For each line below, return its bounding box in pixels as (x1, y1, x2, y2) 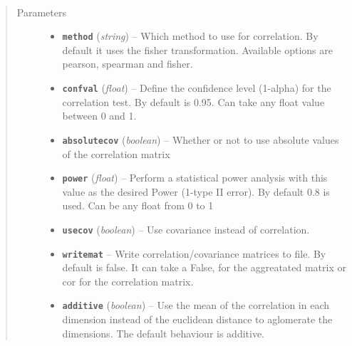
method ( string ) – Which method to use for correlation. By (62, 28, 319, 43)
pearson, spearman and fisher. (62, 56, 193, 71)
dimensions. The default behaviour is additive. (62, 325, 265, 340)
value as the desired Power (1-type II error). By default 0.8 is (62, 184, 330, 199)
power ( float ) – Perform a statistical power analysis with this (62, 170, 328, 185)
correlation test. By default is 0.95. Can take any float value (62, 94, 325, 109)
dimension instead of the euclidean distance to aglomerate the (62, 312, 333, 327)
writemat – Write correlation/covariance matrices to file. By (62, 246, 326, 261)
